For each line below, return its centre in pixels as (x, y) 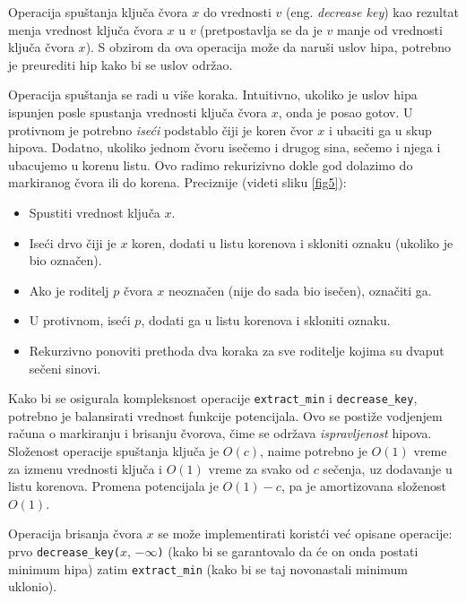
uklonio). (33, 586)
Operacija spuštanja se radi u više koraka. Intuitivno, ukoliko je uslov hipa (213, 95)
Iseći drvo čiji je (73, 242)
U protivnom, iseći (80, 320)
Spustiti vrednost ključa (95, 212)
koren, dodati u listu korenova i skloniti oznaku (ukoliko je (293, 242)
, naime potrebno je (314, 450)
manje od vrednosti (389, 29)
